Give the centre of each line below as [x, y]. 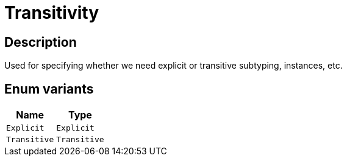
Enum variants [49, 89]
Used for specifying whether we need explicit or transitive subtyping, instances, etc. [173, 66]
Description [41, 42]
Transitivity [52, 13]
